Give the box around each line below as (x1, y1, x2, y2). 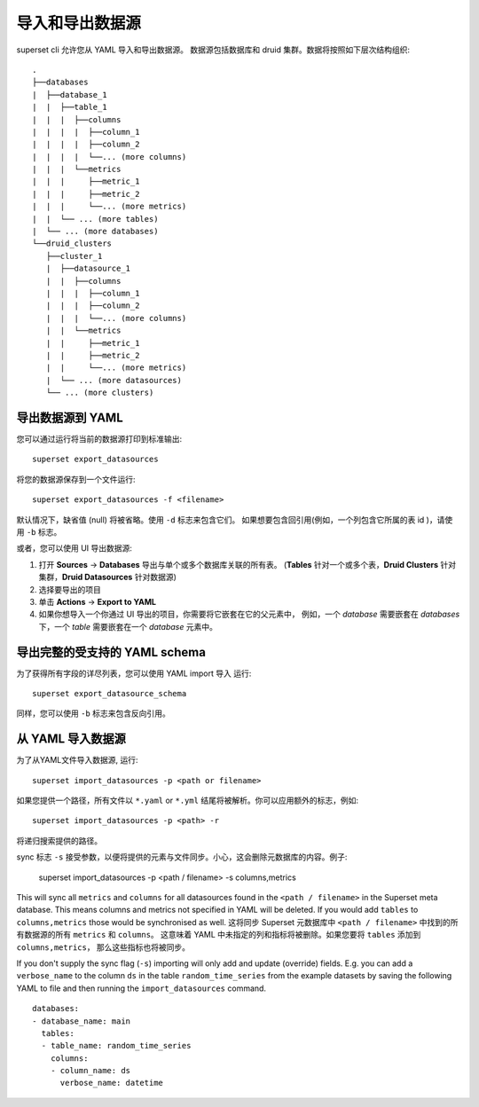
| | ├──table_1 (32, 102, 107, 113)
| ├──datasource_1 (45, 263, 131, 274)
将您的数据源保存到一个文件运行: (16, 474, 137, 484)
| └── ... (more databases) (32, 226, 159, 237)
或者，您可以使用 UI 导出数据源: (16, 543, 133, 553)
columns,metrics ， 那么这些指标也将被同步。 (16, 941, 191, 953)
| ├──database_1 (32, 90, 107, 99)
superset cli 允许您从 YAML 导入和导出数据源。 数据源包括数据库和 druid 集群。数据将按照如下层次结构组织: (16, 44, 410, 55)
